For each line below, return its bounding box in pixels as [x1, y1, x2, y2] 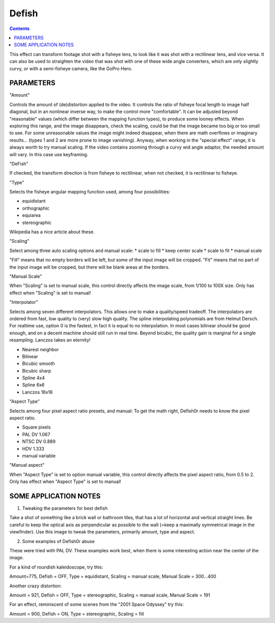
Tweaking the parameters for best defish [22, 505, 108, 512]
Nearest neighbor [22, 346, 59, 352]
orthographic [22, 205, 50, 211]
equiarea [22, 212, 41, 218]
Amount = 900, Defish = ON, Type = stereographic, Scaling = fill [9, 611, 144, 617]
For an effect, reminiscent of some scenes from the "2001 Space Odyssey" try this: [9, 601, 184, 608]
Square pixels [22, 424, 51, 430]
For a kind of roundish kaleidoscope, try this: [9, 564, 103, 570]
